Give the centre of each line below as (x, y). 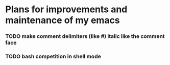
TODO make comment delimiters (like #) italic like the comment (85, 36)
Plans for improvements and (66, 9)
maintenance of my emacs (63, 20)
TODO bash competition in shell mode (53, 56)
